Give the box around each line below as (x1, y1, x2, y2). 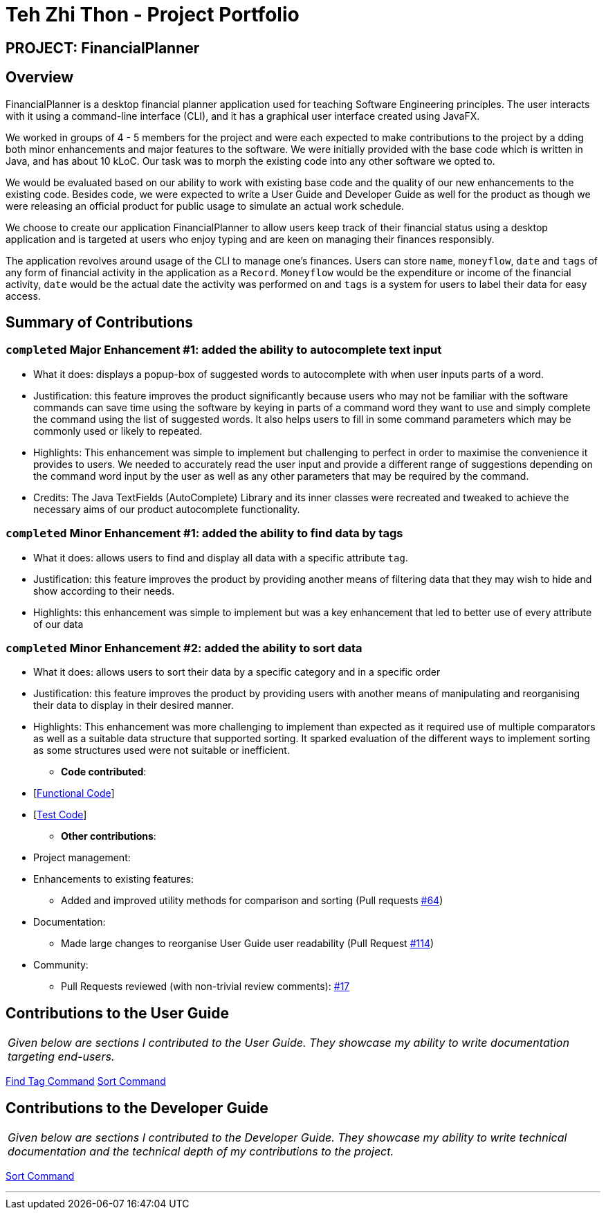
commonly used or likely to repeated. (33, 424, 203, 437)
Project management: (33, 852, 131, 864)
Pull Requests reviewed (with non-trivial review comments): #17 (61, 980, 350, 993)
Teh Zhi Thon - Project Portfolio (6, 3, 300, 26)
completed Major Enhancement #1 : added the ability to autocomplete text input (6, 343, 442, 357)
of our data (33, 618, 84, 630)
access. (6, 289, 41, 302)
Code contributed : (61, 766, 147, 778)
